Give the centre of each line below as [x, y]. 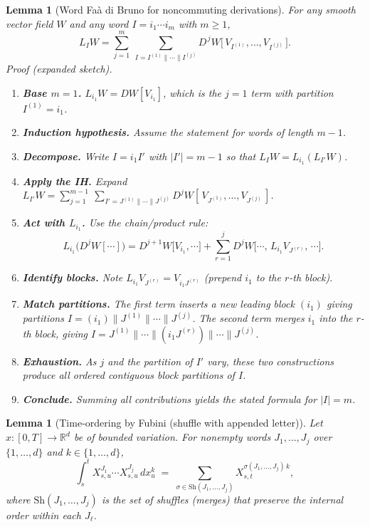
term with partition [292, 92]
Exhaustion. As [59, 361]
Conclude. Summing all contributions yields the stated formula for [170, 398]
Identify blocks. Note [73, 277]
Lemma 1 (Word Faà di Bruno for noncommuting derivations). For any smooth [181, 9]
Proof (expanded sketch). [59, 69]
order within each [43, 515]
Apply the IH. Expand [75, 181]
